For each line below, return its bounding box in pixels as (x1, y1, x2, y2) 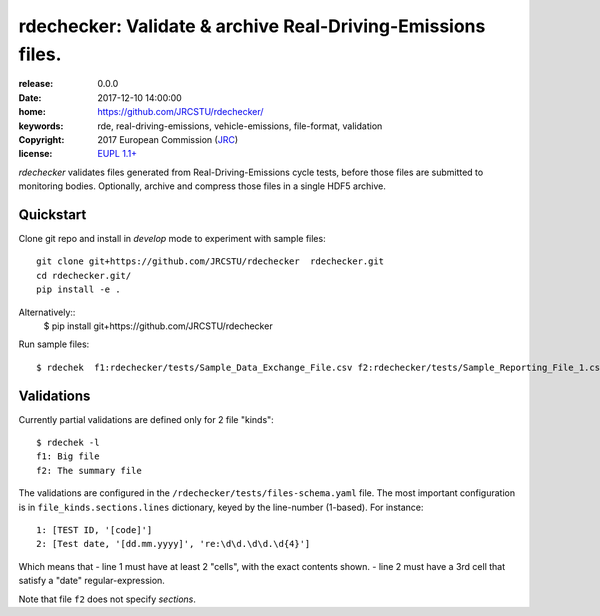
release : (18, 78, 54, 90)
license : (18, 148, 53, 160)
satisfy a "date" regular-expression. (18, 575, 165, 587)
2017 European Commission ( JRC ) (97, 133, 239, 145)
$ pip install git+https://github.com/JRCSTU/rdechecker (43, 320, 274, 332)
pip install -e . (36, 284, 121, 295)
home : (18, 106, 47, 118)
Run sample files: (18, 338, 90, 350)
